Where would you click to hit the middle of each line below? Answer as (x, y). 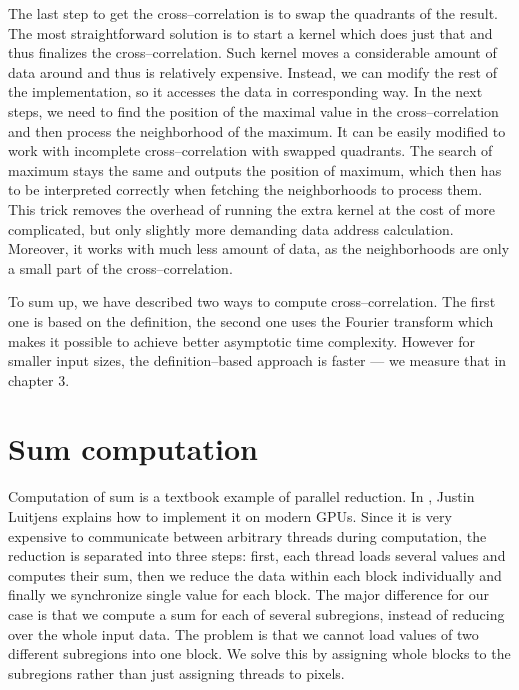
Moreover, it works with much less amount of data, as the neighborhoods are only (259, 248)
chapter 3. (39, 379)
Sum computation (133, 448)
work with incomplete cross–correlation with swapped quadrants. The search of (250, 150)
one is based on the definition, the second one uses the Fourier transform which (251, 320)
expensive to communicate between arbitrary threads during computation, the (247, 535)
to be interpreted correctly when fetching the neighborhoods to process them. (245, 189)
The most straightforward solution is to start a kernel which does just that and (250, 32)
